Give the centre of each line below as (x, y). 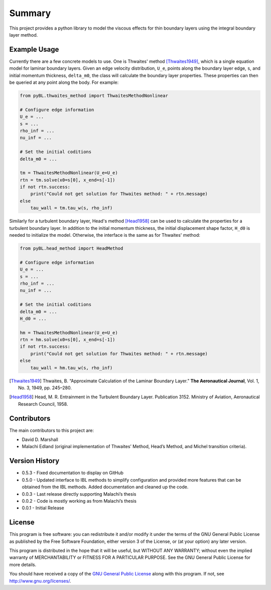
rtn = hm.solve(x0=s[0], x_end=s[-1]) (67, 340)
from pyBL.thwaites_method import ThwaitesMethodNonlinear (94, 96)
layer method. (24, 35)
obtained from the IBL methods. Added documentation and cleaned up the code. (105, 487)
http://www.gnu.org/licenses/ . (40, 581)
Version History (34, 461)
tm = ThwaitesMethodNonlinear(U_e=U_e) (69, 173)
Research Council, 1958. (43, 404)
